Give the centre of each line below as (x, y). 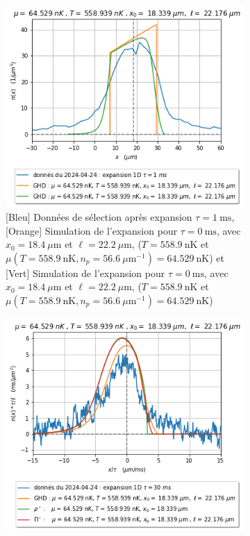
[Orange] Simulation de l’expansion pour (92, 230)
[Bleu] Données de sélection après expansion (99, 217)
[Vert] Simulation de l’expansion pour (85, 273)
